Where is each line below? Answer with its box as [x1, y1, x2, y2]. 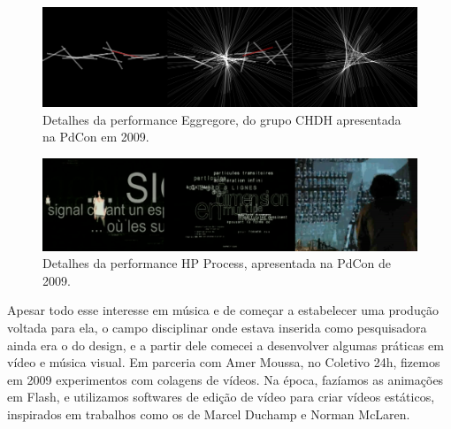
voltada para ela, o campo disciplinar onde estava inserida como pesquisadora [7, 318, 427, 336]
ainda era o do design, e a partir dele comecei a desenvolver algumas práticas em [7, 335, 444, 354]
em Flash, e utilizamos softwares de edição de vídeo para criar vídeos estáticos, [7, 387, 435, 406]
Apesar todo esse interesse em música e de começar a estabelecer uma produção [7, 301, 439, 319]
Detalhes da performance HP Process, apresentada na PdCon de [42, 254, 392, 272]
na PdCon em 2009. [42, 127, 149, 146]
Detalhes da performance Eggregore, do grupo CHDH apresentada [42, 110, 401, 128]
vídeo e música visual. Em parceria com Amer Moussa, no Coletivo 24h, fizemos [7, 353, 440, 372]
